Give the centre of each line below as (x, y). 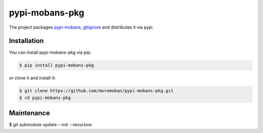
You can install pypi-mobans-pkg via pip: (50, 52)
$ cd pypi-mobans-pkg (45, 98)
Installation (26, 41)
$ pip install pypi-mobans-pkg (57, 65)
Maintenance (29, 113)
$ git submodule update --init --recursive (50, 125)
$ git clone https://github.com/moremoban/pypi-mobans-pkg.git (96, 91)
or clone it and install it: (32, 78)
